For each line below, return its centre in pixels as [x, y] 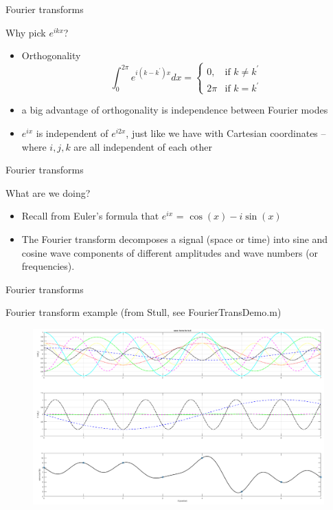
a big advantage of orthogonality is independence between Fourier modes [175, 110]
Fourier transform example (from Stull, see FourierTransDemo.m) [143, 312]
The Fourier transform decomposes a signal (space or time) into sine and [175, 238]
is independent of [72, 132]
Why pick [26, 32]
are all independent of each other [143, 146]
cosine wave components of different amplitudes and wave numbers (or [170, 252]
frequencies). [48, 266]
